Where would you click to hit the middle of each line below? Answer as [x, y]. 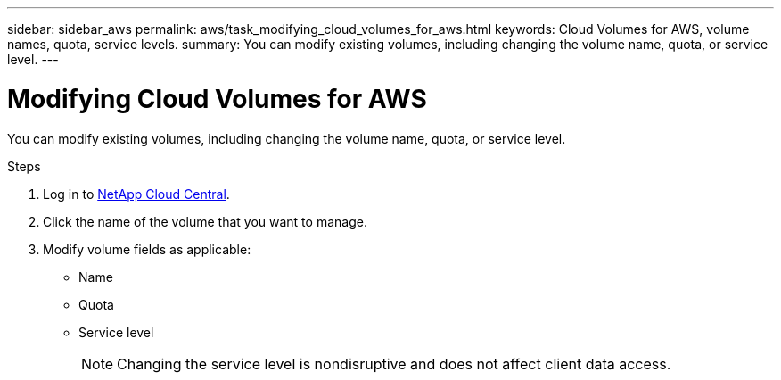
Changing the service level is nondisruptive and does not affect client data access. [394, 363]
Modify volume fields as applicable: [147, 249]
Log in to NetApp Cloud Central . [136, 194]
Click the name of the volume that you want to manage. [205, 221]
